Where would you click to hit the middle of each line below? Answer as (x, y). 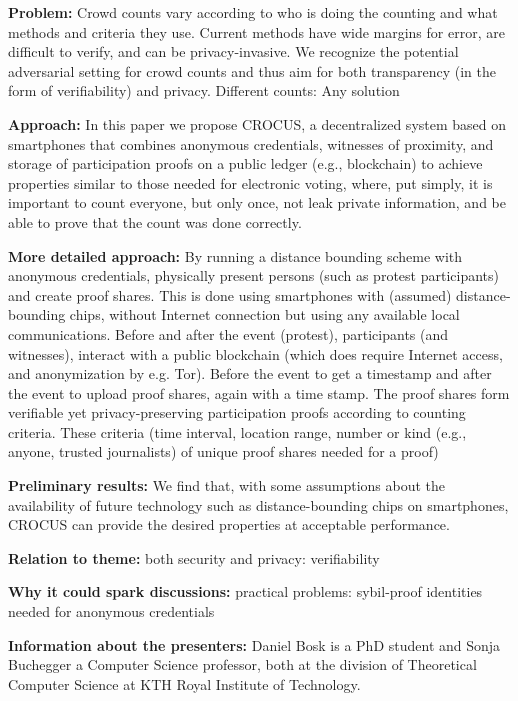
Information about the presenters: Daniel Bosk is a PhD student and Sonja (254, 644)
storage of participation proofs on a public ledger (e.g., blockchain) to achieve (245, 163)
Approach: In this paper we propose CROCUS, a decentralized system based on (257, 123)
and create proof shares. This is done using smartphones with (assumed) (230, 294)
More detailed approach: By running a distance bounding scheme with (235, 255)
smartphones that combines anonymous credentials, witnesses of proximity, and (251, 143)
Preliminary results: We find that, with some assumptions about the (227, 485)
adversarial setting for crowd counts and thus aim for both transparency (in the (252, 70)
